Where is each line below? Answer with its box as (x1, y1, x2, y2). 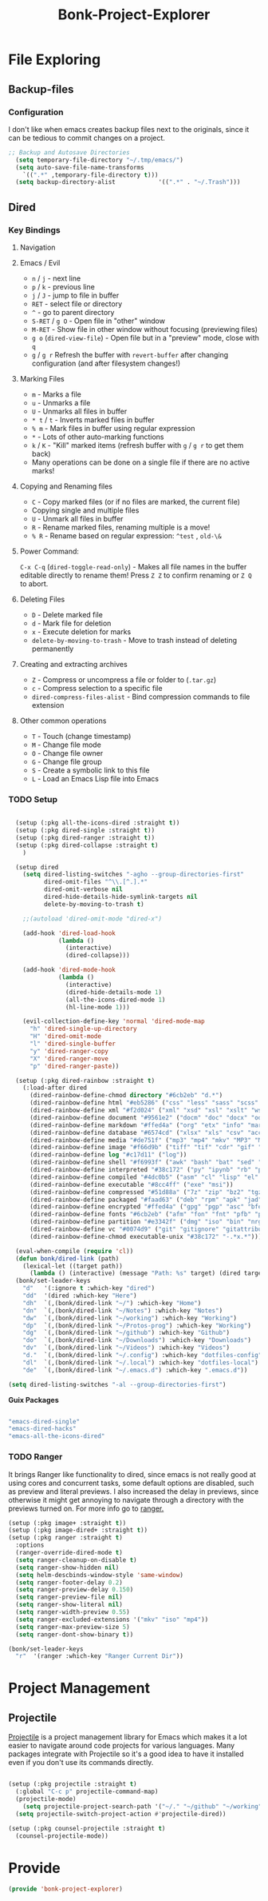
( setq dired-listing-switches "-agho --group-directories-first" (22, 870, 245, 879)
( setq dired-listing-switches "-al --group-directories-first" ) (8, 1380, 227, 1388)
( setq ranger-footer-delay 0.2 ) (15, 1578, 124, 1587)
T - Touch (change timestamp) (31, 731, 132, 741)
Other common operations (19, 716, 107, 725)
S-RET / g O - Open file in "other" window (31, 316, 166, 325)
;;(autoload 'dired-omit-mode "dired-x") (22, 914, 162, 923)
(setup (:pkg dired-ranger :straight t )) (15, 833, 156, 841)
